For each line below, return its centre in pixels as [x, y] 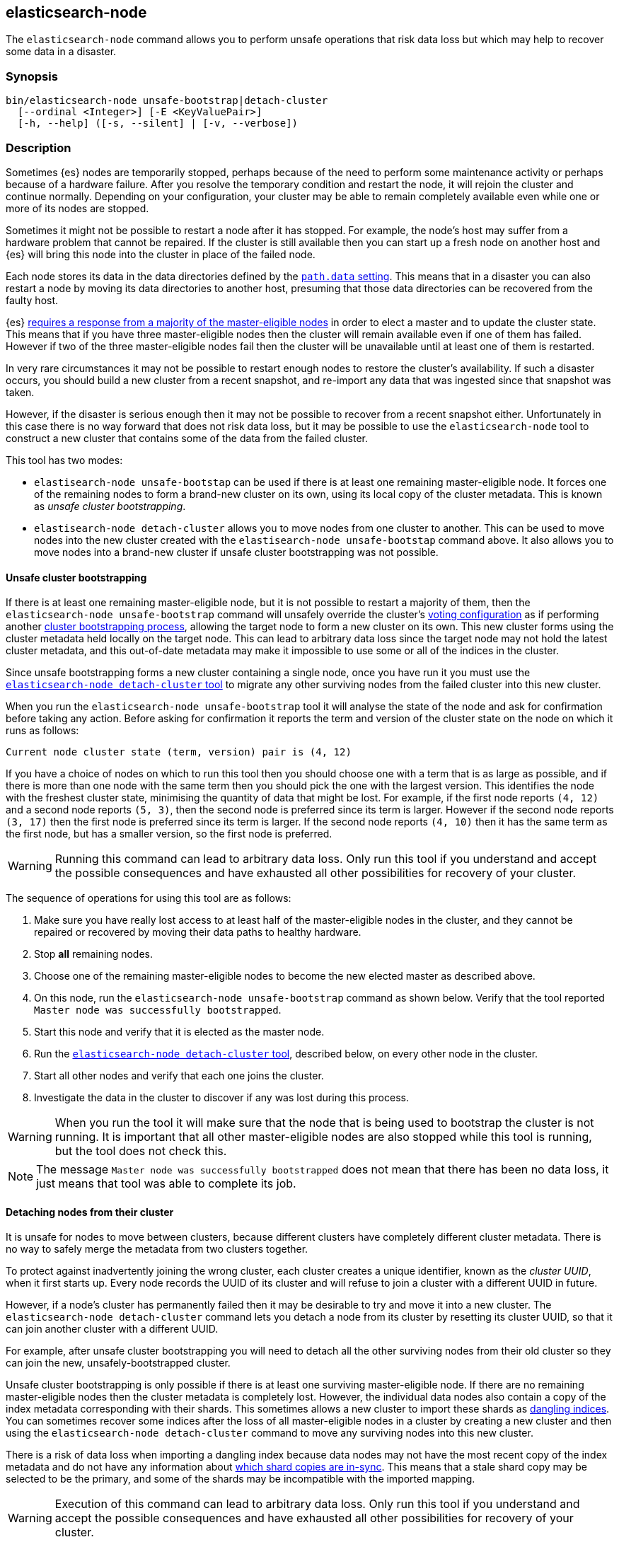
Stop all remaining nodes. [93, 954]
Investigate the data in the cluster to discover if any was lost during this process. [221, 1098]
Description [39, 147]
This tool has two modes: [64, 460]
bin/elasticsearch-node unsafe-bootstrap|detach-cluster [167, 101]
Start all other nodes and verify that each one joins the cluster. [179, 1076]
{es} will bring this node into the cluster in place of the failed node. [161, 254]
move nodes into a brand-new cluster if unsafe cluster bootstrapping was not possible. [236, 552]
